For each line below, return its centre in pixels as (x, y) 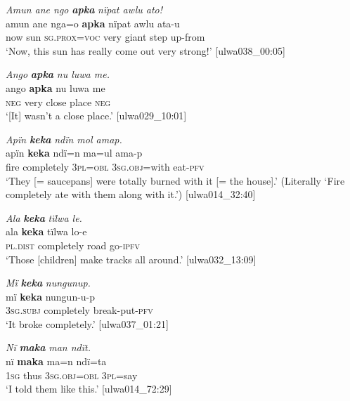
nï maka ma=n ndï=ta (56, 361)
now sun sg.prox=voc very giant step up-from (105, 37)
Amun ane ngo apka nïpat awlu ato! (84, 9)
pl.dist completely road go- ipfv (73, 245)
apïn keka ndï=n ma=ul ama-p (74, 153)
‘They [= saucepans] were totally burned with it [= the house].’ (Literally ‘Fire (175, 180)
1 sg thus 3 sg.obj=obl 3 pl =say (72, 375)
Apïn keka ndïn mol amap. (64, 139)
